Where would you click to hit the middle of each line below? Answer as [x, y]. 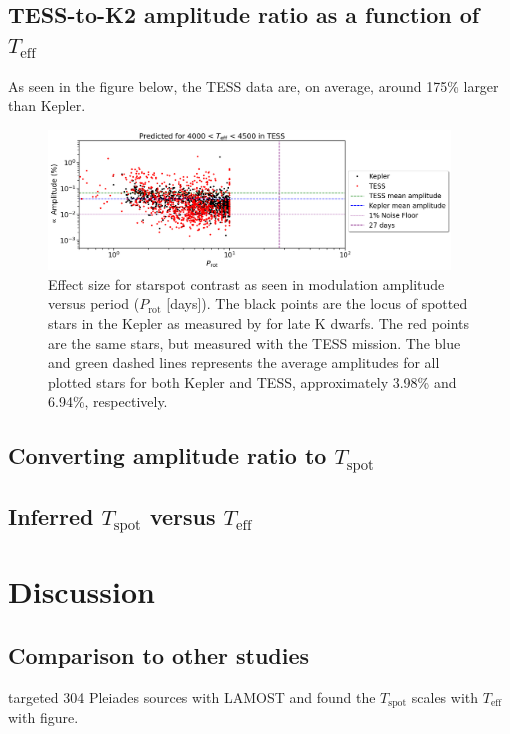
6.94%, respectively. [108, 401]
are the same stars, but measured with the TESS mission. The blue [254, 342]
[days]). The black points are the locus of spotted [317, 303]
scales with [445, 696]
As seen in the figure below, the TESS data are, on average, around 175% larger [253, 85]
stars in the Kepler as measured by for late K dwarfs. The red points [259, 322]
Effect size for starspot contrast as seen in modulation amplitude [246, 283]
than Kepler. [47, 105]
